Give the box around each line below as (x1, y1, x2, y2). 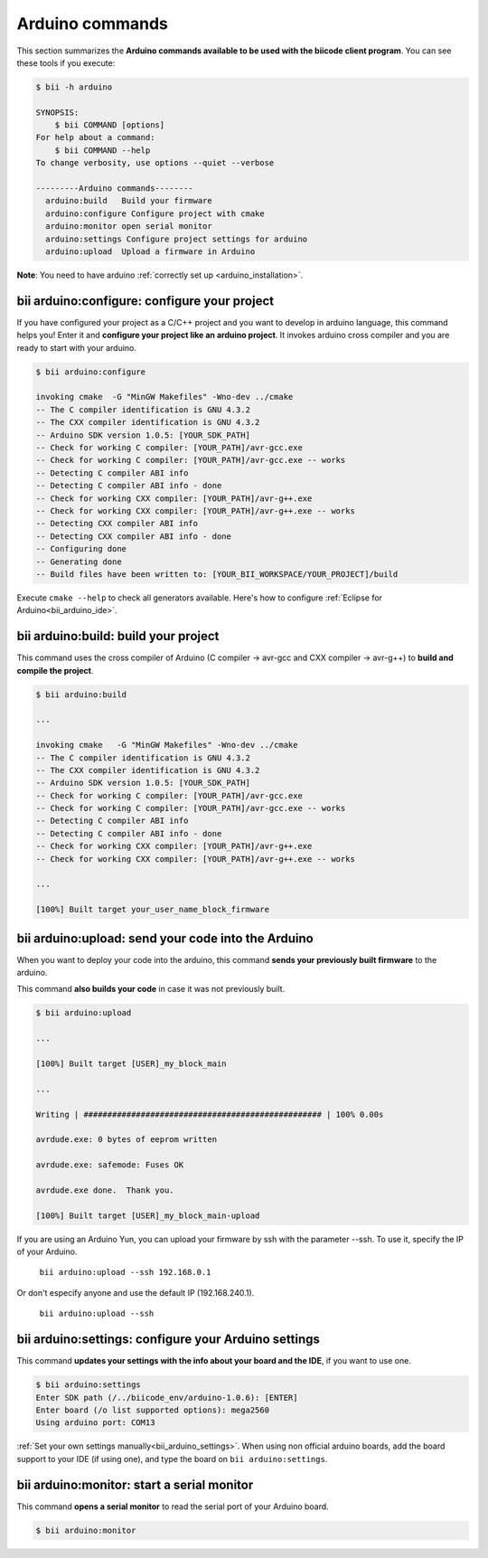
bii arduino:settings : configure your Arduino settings (16, 1332, 321, 1347)
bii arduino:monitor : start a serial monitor (16, 1477, 254, 1492)
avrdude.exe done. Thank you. (35, 1185, 175, 1195)
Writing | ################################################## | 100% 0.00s (35, 1109, 384, 1119)
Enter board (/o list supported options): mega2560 (35, 1404, 270, 1415)
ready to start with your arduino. (16, 342, 137, 353)
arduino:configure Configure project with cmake (45, 208, 266, 219)
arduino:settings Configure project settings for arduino (45, 233, 308, 244)
